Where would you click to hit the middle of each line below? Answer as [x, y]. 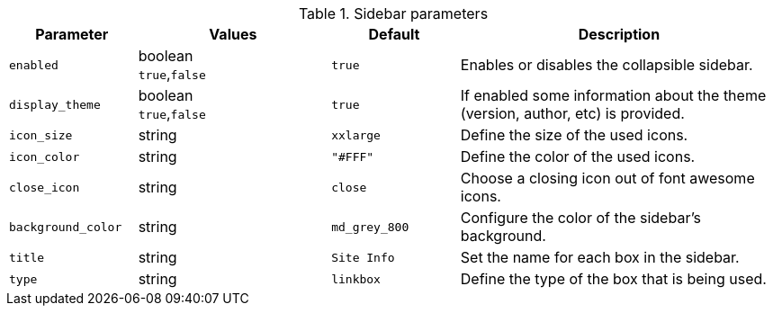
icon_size [41, 135]
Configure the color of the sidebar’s [581, 218]
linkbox [356, 279]
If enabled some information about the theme [613, 95]
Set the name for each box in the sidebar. [600, 257]
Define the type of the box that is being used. [613, 279]
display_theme [55, 104]
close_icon [45, 187]
